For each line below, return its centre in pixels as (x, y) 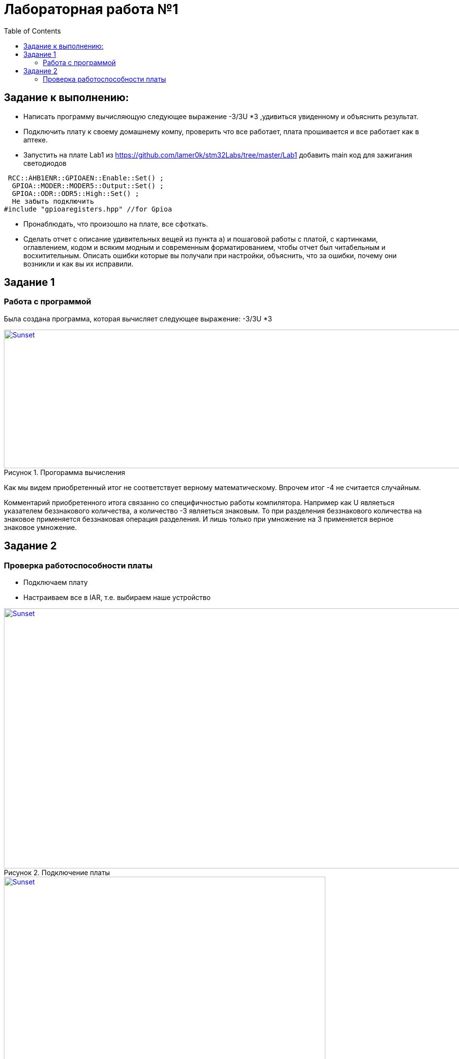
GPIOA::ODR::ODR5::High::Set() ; (76, 193)
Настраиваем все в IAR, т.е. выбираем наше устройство (117, 598)
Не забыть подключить (53, 201)
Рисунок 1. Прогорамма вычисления (65, 472)
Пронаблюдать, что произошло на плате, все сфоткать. (116, 224)
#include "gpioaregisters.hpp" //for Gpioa (88, 209)
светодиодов (45, 163)
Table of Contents (33, 31)
